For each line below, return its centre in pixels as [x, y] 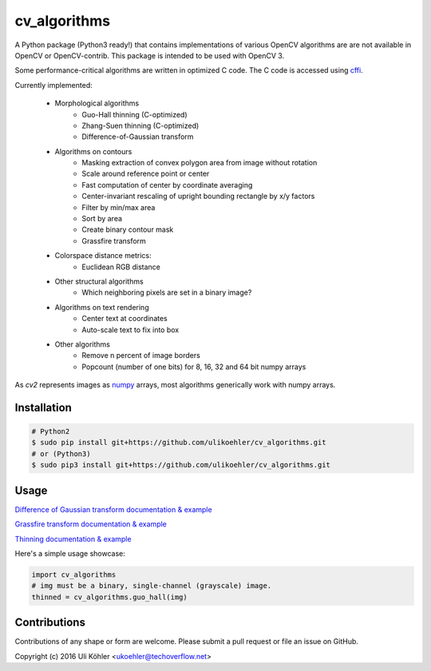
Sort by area [102, 219]
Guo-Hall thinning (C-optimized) [134, 114]
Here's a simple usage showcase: [70, 553]
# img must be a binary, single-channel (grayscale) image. [152, 586]
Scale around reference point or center [146, 174]
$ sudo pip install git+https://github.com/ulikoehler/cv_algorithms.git [179, 443]
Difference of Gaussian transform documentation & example [113, 509]
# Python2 [51, 432]
